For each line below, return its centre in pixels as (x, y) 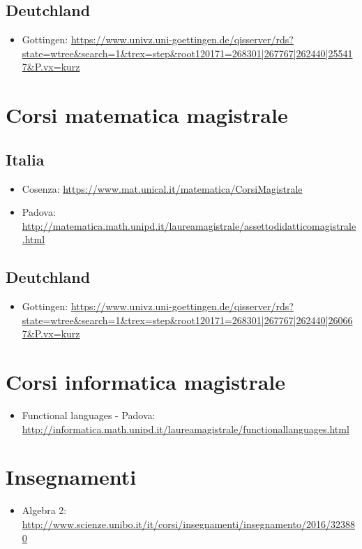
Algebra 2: (44, 510)
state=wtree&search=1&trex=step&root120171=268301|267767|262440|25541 (187, 53)
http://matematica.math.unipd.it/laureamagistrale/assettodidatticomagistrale (189, 225)
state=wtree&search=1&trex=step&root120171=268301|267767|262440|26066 (187, 320)
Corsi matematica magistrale (147, 115)
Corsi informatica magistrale (145, 382)
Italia (25, 159)
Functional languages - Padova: (89, 415)
